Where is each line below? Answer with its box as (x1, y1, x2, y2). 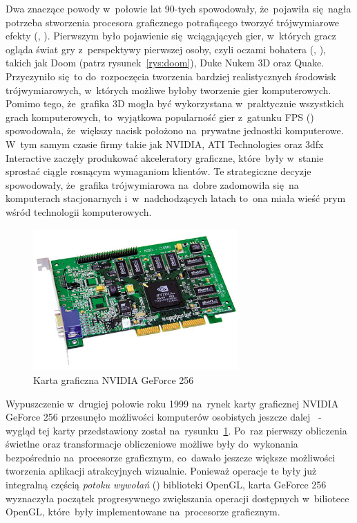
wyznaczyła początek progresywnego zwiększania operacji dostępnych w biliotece (6, 490, 349, 505)
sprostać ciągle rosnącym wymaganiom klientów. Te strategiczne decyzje (6, 164, 311, 178)
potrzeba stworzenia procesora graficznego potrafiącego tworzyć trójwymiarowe (6, 15, 340, 29)
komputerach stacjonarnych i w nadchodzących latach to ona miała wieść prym (6, 191, 346, 205)
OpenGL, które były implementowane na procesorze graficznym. (6, 504, 280, 519)
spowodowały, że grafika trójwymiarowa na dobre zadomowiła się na (6, 177, 299, 192)
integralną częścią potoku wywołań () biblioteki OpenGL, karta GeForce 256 (6, 477, 327, 492)
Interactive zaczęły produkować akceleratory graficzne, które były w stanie (6, 150, 324, 165)
